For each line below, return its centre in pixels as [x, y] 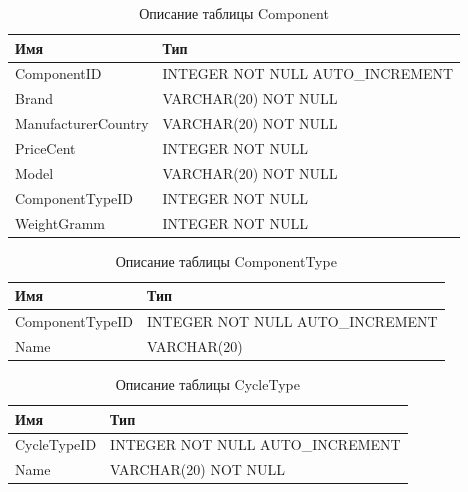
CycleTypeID [56, 444]
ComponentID [58, 73]
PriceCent [45, 147]
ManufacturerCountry [82, 123]
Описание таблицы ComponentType [226, 260]
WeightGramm [60, 222]
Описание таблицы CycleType [207, 383]
